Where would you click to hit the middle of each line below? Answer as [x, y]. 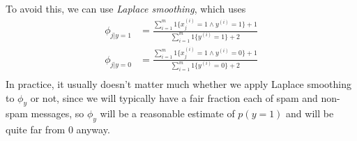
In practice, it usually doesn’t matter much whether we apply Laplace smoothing [178, 84]
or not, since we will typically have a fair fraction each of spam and [174, 97]
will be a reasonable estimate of [167, 113]
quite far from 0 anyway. [58, 129]
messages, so [58, 113]
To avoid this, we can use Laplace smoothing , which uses [126, 8]
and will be [310, 113]
